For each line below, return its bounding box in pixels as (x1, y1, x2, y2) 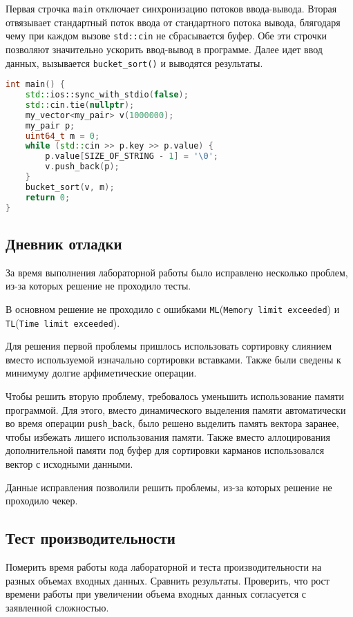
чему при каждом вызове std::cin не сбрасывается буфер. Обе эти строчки (6, 28, 327, 43)
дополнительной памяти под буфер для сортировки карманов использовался (6, 443, 325, 457)
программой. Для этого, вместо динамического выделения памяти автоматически (6, 402, 346, 417)
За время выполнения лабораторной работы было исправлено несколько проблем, (6, 265, 348, 279)
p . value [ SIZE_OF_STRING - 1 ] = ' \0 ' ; (45, 151, 219, 162)
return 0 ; (25, 192, 70, 202)
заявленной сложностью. (6, 600, 109, 614)
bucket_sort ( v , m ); (25, 182, 115, 192)
